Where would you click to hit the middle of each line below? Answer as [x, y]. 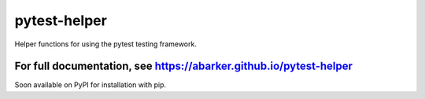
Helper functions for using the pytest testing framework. [105, 44]
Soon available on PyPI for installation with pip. [91, 85]
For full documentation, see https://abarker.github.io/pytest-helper [184, 66]
